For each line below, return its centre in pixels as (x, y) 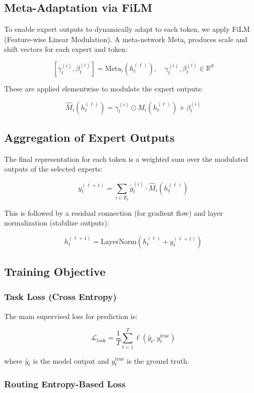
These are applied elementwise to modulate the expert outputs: (104, 88)
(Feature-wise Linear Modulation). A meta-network (85, 39)
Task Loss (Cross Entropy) (61, 297)
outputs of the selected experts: (53, 169)
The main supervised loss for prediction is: (71, 316)
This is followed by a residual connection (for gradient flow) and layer (114, 212)
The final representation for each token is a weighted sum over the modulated (126, 158)
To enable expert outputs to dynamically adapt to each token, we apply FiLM (127, 29)
